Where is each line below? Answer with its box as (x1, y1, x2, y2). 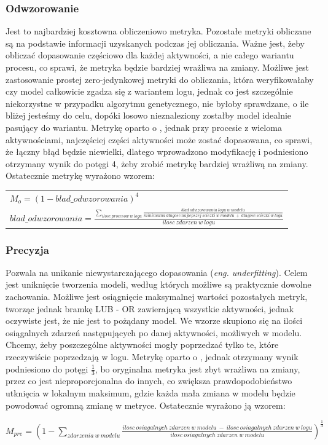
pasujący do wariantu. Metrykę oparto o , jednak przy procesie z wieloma (6, 120, 282, 133)
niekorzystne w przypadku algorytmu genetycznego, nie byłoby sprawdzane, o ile (6, 96, 309, 109)
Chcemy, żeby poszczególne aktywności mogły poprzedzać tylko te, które (6, 338, 279, 351)
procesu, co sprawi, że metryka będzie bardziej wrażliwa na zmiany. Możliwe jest (6, 61, 309, 73)
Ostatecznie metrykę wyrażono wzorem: (6, 169, 155, 182)
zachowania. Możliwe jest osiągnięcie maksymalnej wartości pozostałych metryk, (6, 290, 308, 303)
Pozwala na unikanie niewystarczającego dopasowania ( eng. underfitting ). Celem (6, 266, 308, 278)
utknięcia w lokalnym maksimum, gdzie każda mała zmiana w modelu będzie (6, 387, 295, 400)
